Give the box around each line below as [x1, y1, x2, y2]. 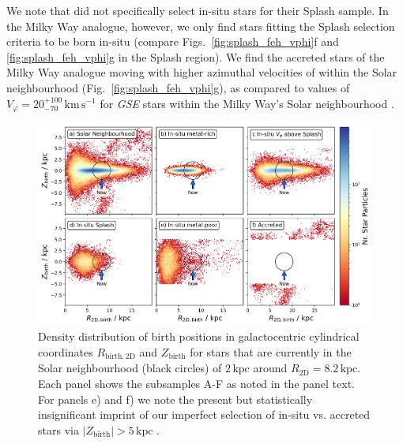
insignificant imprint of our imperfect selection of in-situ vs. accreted [38, 406, 371, 423]
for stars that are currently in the [190, 343, 352, 360]
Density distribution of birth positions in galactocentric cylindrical [38, 328, 360, 345]
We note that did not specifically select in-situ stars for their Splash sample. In [6, 2, 389, 18]
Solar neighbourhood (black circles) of [38, 360, 222, 376]
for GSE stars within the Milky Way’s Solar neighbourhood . [100, 95, 394, 111]
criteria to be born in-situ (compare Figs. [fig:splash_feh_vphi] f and [6, 33, 339, 50]
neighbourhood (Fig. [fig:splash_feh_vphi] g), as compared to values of [6, 79, 350, 95]
